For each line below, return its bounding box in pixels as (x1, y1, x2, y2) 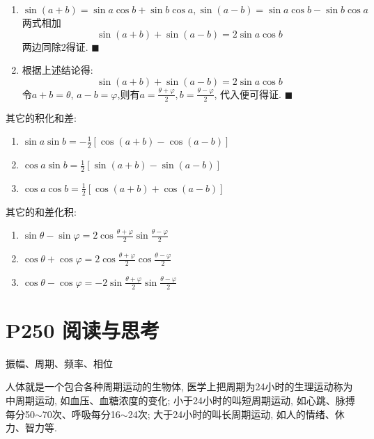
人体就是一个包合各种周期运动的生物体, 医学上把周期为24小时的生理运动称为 (6, 379, 353, 394)
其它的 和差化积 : (6, 204, 77, 218)
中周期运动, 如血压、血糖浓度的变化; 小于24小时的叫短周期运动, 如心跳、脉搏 (6, 393, 355, 408)
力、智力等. (6, 420, 57, 435)
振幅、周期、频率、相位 (6, 356, 113, 370)
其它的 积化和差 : (6, 110, 77, 125)
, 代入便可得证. (214, 86, 282, 101)
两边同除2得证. (22, 39, 88, 54)
